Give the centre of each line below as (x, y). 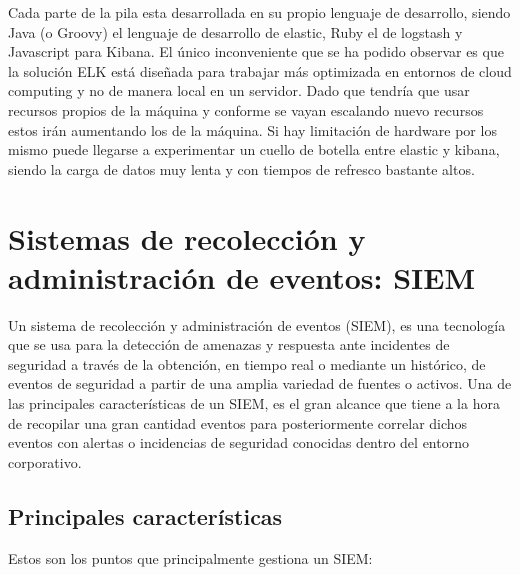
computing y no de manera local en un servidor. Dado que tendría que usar (239, 90)
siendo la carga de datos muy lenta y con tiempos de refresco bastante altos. (241, 168)
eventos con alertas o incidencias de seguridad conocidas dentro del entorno (238, 442)
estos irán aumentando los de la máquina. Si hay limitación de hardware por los (252, 129)
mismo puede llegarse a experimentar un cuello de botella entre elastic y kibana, (254, 149)
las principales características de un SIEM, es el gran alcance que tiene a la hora (254, 403)
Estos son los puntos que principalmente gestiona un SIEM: (190, 557)
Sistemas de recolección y (187, 237)
